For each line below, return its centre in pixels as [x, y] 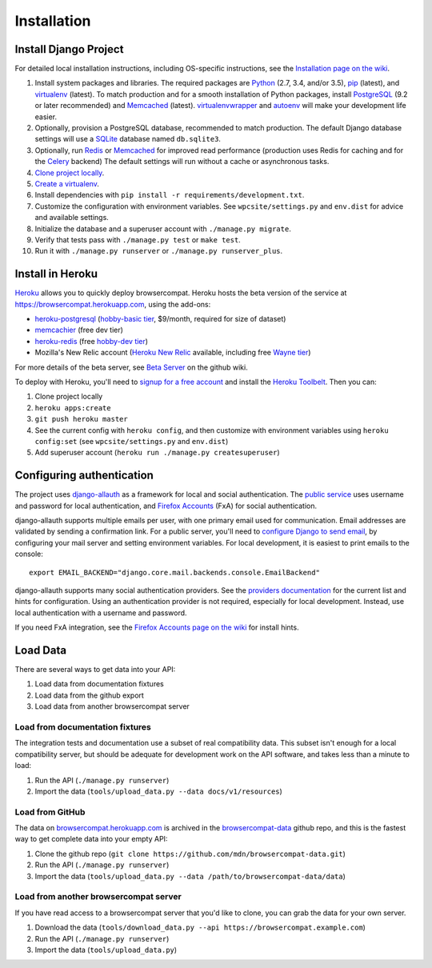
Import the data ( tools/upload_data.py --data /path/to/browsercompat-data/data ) [190, 876]
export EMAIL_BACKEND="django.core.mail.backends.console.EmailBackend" [174, 572]
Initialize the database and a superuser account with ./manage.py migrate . [163, 229]
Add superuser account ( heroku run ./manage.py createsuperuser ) [157, 453]
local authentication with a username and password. [101, 613]
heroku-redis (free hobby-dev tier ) [91, 341]
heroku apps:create [73, 408]
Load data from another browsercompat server [112, 706]
